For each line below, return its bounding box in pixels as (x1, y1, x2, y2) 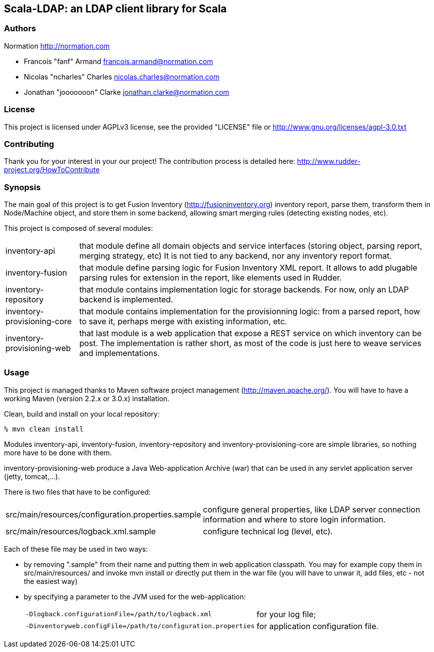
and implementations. (79, 348, 160, 359)
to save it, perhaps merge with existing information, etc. (79, 316, 288, 327)
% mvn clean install (4, 425, 84, 433)
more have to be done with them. (4, 448, 112, 457)
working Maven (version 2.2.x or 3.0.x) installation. (4, 394, 170, 403)
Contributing (4, 139, 54, 149)
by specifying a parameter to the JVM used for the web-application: (24, 592, 246, 601)
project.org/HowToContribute (4, 165, 100, 174)
